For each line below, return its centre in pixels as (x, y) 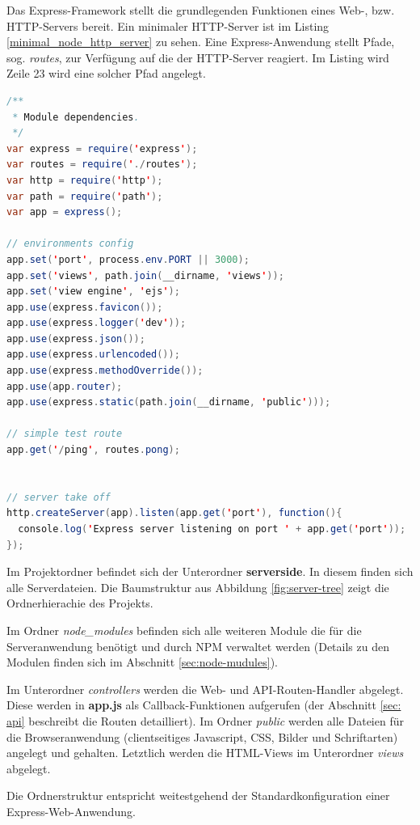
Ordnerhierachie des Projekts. (80, 603)
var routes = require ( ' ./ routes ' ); (102, 165)
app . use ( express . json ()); (76, 338)
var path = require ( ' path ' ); (85, 196)
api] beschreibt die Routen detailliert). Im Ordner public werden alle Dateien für (205, 720)
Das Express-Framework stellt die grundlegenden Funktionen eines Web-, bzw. (201, 10)
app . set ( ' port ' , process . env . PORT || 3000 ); (128, 259)
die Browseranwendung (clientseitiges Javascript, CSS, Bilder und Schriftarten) (202, 736)
